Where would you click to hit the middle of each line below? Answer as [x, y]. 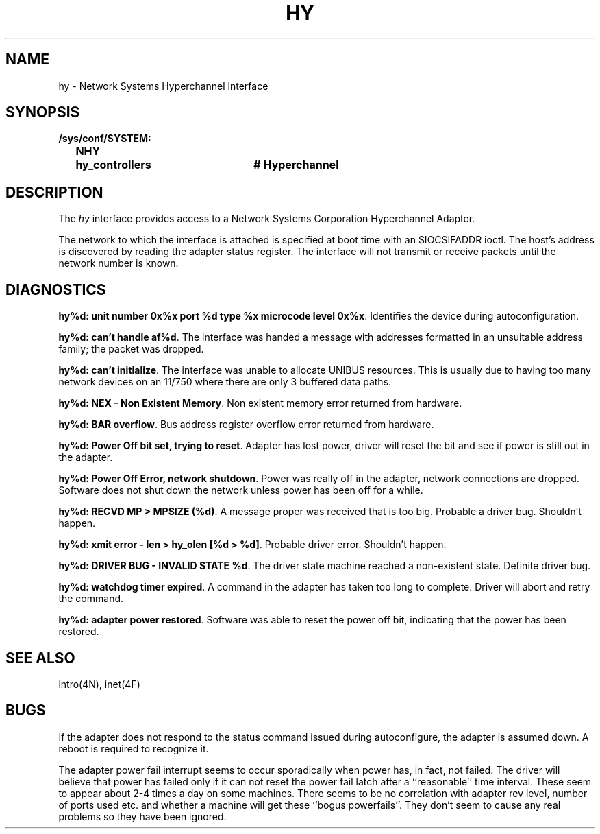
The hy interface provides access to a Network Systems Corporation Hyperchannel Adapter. [267, 219]
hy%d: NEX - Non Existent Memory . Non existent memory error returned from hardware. [260, 403]
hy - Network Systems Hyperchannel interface [163, 86]
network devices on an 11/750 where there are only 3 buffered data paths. [225, 382]
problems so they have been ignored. [142, 816]
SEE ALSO [40, 658]
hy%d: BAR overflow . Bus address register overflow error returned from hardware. [246, 425]
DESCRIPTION [54, 192]
